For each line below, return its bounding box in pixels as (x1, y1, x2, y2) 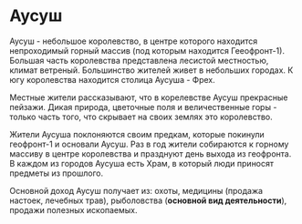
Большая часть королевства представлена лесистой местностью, (9, 55, 269, 66)
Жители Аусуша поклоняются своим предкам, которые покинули (9, 128, 265, 139)
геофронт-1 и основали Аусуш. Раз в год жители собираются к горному (9, 138, 289, 149)
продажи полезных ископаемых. (9, 204, 139, 215)
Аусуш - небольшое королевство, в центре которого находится (9, 36, 258, 46)
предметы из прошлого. (9, 168, 103, 178)
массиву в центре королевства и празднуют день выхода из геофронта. (9, 148, 292, 159)
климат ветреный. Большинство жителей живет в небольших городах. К (9, 65, 294, 76)
